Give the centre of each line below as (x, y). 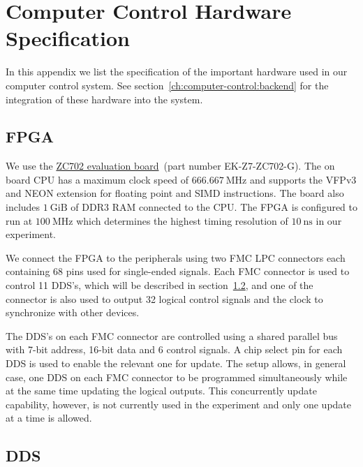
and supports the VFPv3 (303, 179)
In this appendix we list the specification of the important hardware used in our (177, 72)
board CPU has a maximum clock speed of (97, 179)
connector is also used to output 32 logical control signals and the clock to (164, 298)
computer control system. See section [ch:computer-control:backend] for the (167, 85)
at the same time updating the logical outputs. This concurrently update (161, 391)
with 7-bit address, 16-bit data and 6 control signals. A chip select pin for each (174, 349)
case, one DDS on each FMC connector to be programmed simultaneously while (177, 377)
